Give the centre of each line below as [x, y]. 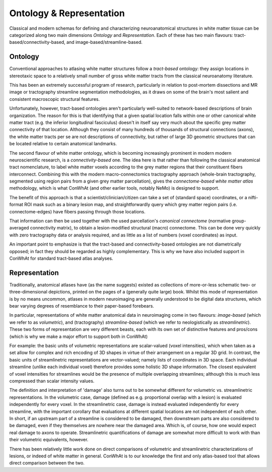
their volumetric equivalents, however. [49, 440]
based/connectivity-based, [37, 42]
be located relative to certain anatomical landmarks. [63, 144]
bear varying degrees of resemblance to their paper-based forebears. [82, 306]
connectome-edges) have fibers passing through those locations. [77, 211]
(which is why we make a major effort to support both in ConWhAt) [79, 336]
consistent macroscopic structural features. [55, 99]
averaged [19, 228]
